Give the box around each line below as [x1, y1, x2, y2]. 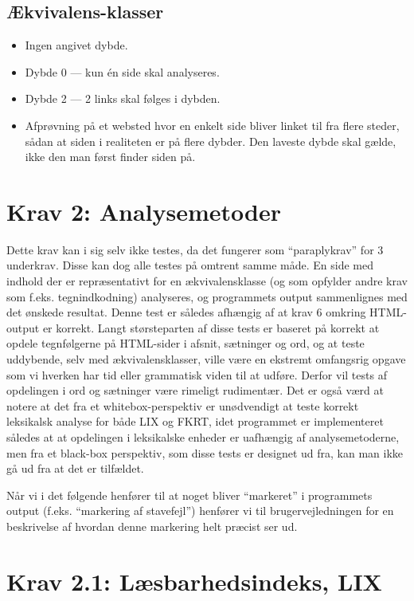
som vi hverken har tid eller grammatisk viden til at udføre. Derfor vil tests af [6, 366, 387, 383]
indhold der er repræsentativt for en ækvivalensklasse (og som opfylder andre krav [6, 273, 408, 289]
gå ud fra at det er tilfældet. [6, 460, 144, 477]
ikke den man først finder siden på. [25, 148, 196, 165]
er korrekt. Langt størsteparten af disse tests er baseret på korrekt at [42, 319, 380, 336]
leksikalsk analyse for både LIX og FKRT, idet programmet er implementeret [6, 413, 384, 430]
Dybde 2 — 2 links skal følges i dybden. [25, 90, 221, 107]
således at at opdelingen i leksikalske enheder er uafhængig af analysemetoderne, [6, 429, 400, 446]
